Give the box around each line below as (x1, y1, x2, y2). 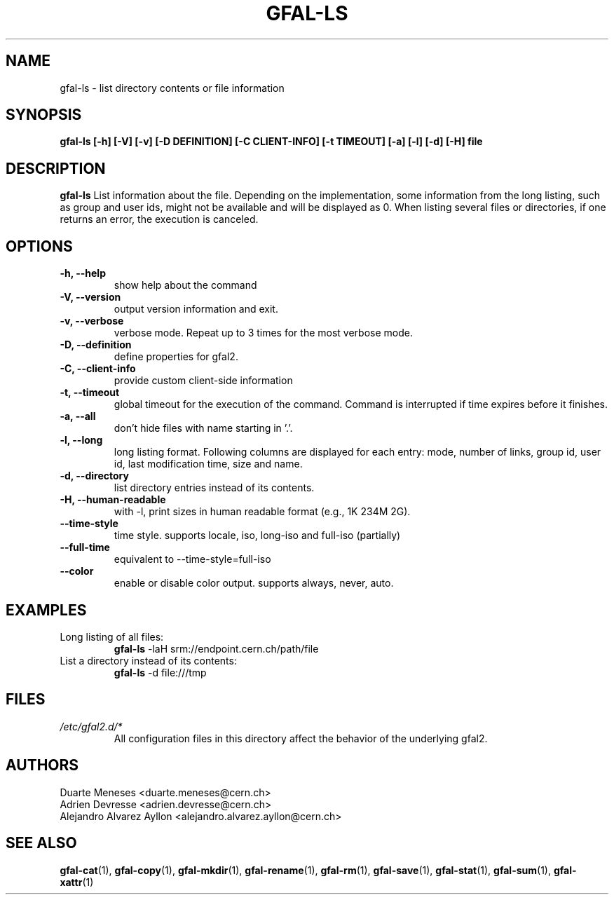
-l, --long (60, 434, 103, 446)
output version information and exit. (114, 303, 278, 315)
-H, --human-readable (60, 493, 166, 506)
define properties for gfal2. (114, 350, 238, 363)
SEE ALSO (6, 834, 77, 852)
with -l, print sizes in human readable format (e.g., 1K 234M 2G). (114, 505, 411, 518)
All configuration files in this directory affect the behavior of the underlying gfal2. (114, 732, 488, 744)
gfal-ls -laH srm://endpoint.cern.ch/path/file (114, 642, 319, 655)
